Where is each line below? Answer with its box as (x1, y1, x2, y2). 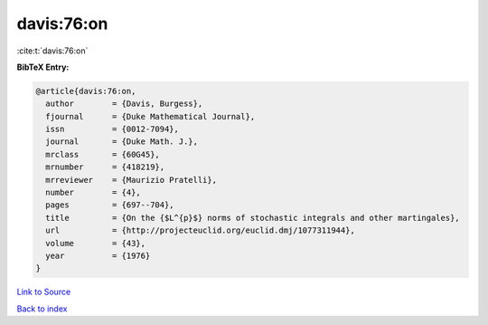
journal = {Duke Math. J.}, (45, 137, 199, 147)
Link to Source (16, 286, 71, 298)
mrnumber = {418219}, (45, 162, 165, 172)
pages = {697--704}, (45, 200, 175, 210)
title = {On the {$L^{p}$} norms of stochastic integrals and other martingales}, (45, 213, 460, 223)
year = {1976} (45, 251, 151, 261)
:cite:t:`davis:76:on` (16, 45, 89, 56)
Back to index (16, 303, 68, 314)
